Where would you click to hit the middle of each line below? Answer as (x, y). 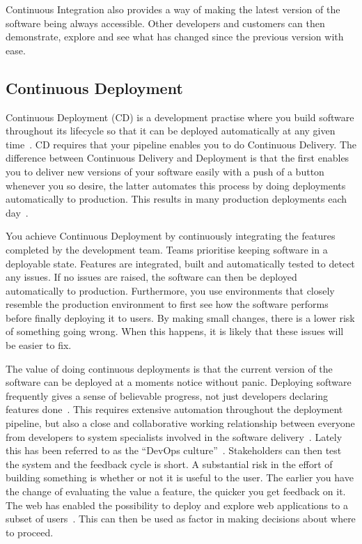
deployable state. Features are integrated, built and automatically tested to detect (180, 263)
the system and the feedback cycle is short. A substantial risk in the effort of (169, 464)
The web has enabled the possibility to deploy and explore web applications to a (177, 505)
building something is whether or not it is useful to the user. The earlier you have (180, 477)
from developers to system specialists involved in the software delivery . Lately (174, 436)
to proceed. (30, 532)
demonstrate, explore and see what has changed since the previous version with (175, 37)
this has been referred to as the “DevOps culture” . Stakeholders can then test (174, 450)
